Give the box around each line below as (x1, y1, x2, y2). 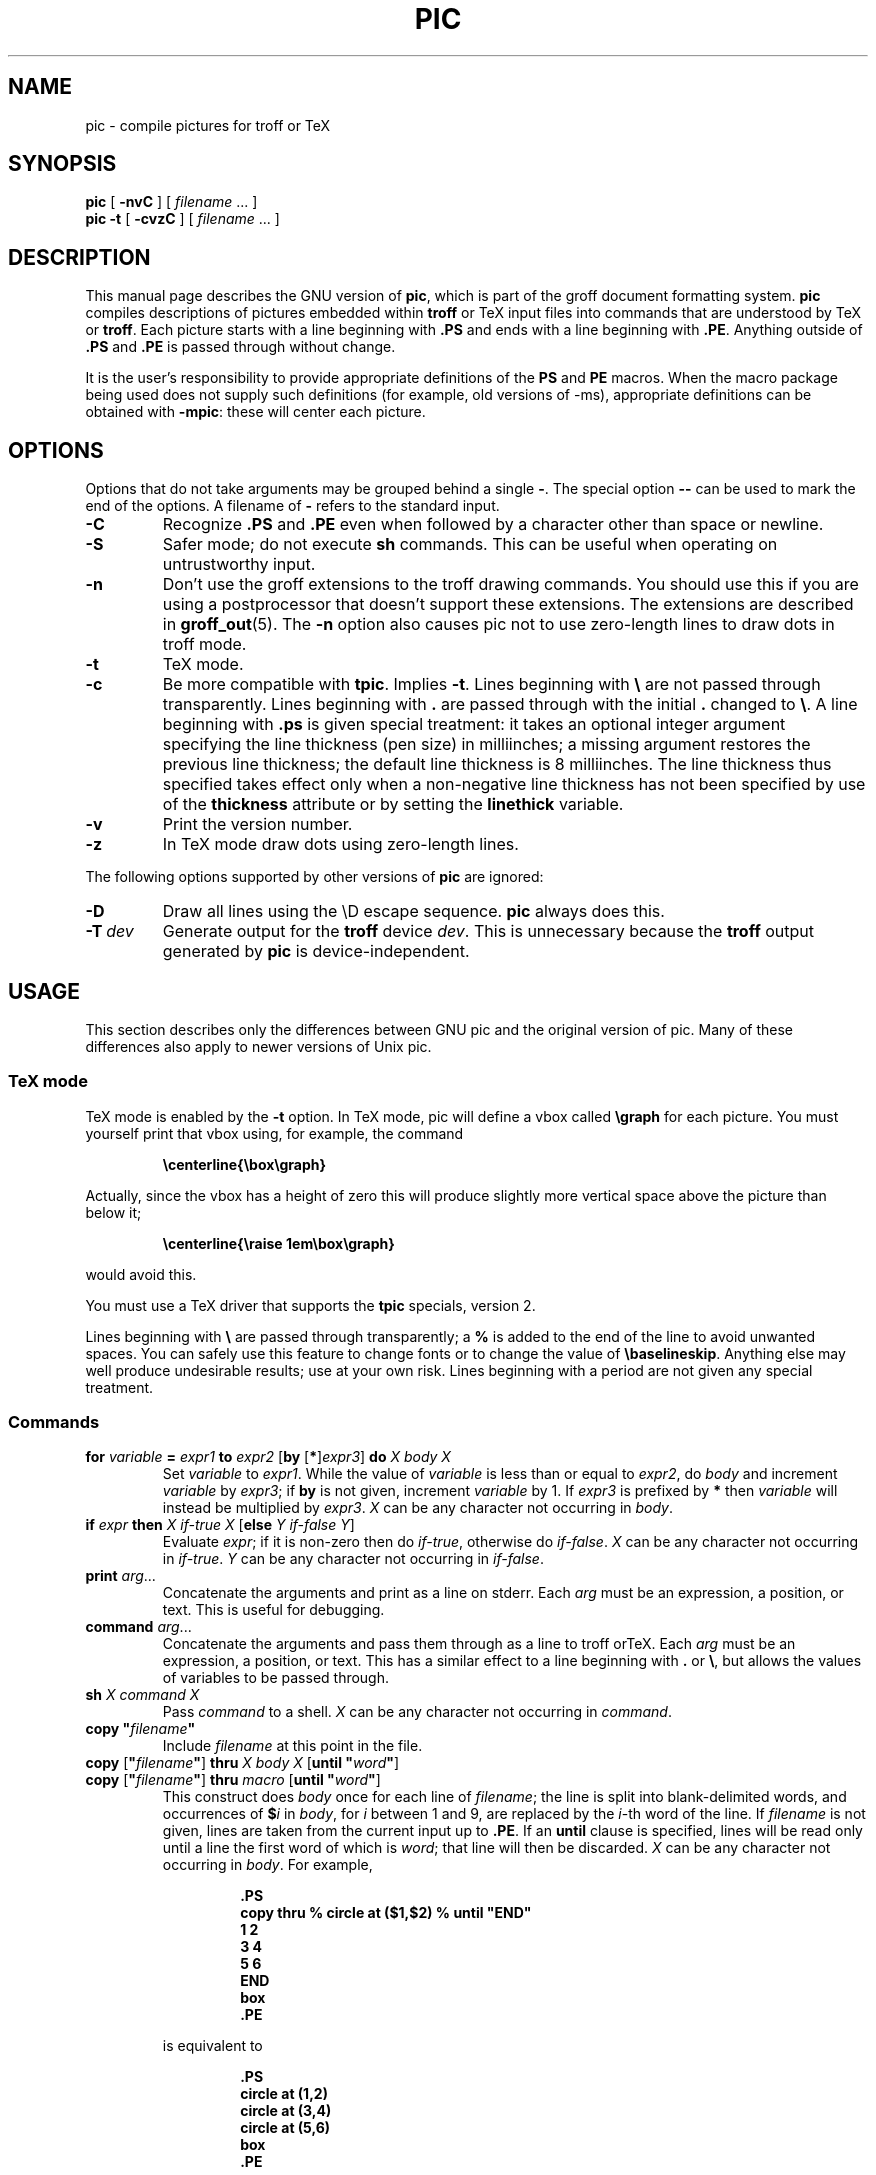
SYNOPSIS (8, 151, 117, 177)
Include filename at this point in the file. (162, 1737, 423, 1755)
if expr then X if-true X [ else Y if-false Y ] (85, 1516, 355, 1534)
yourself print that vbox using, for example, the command (85, 1124, 464, 1142)
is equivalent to (162, 2037, 263, 2055)
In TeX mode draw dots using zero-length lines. (162, 834, 519, 855)
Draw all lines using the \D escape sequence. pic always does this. (162, 901, 665, 922)
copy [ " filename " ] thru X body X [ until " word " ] (85, 1754, 400, 1772)
